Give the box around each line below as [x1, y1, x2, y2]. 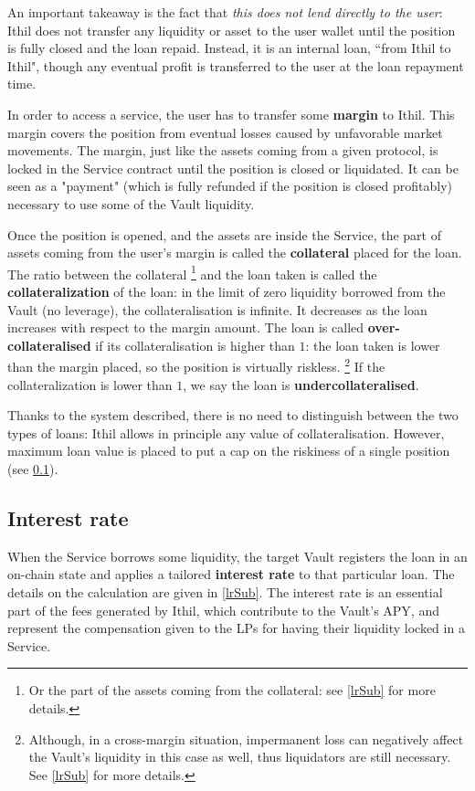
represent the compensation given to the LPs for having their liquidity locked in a [7, 618, 465, 638]
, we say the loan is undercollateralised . [183, 374, 419, 394]
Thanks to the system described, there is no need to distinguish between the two [7, 406, 459, 425]
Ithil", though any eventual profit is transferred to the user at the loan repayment [7, 56, 464, 75]
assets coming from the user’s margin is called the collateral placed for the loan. [7, 243, 462, 262]
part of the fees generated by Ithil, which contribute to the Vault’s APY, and [7, 600, 439, 619]
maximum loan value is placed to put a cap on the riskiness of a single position [7, 441, 450, 460]
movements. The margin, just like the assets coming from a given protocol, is [7, 141, 438, 160]
